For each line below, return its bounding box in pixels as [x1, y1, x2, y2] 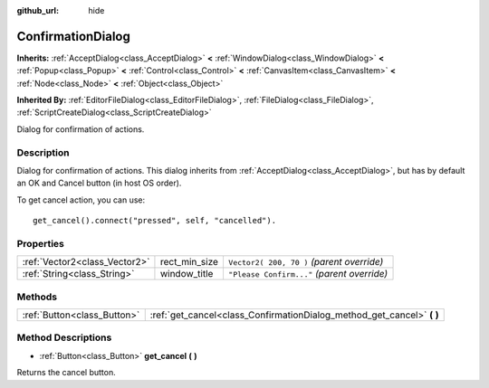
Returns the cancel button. [16, 367, 117, 378]
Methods [16, 290, 58, 303]
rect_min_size [159, 256, 219, 269]
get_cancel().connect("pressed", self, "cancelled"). [33, 215, 276, 226]
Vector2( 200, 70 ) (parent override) [227, 256, 384, 269]
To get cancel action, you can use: [16, 194, 146, 205]
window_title [159, 268, 214, 280]
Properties [16, 237, 65, 250]
